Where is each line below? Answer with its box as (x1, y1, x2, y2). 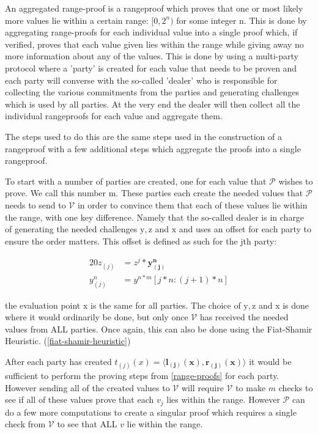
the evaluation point (5, 298, 81, 311)
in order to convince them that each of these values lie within (77, 198, 308, 211)
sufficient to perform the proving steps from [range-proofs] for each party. (5, 369, 279, 382)
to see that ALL (57, 417, 117, 430)
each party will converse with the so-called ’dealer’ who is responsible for (5, 73, 278, 86)
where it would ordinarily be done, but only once (5, 311, 188, 323)
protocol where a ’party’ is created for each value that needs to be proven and (5, 61, 297, 74)
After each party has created (5, 355, 112, 367)
